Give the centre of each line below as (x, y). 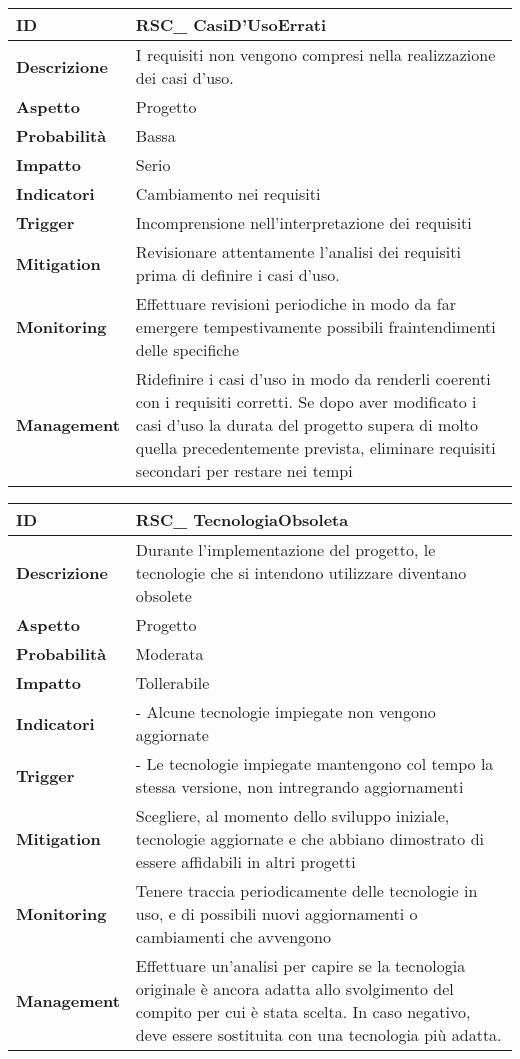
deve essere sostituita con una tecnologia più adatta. (318, 1034)
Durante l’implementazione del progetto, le (285, 549)
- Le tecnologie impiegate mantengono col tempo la (314, 763)
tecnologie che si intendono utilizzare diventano (301, 572)
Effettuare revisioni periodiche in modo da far (295, 303)
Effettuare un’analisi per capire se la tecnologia (300, 965)
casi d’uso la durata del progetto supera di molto (307, 424)
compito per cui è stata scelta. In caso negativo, (303, 1011)
